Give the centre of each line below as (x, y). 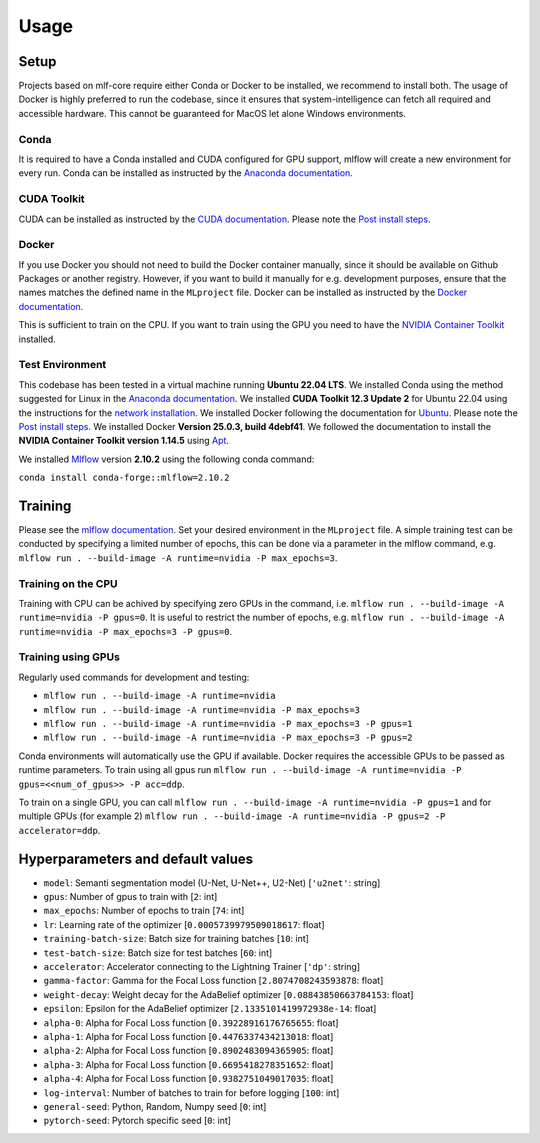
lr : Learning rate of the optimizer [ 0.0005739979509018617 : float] (184, 924)
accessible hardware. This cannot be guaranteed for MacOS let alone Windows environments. (212, 113)
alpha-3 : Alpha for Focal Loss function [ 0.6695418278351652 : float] (188, 1064)
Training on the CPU (68, 583)
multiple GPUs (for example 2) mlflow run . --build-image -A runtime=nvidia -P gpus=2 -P (232, 816)
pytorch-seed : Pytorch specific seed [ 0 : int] (137, 1121)
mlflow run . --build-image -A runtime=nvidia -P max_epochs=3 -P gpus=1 (228, 724)
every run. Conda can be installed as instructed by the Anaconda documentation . (186, 173)
